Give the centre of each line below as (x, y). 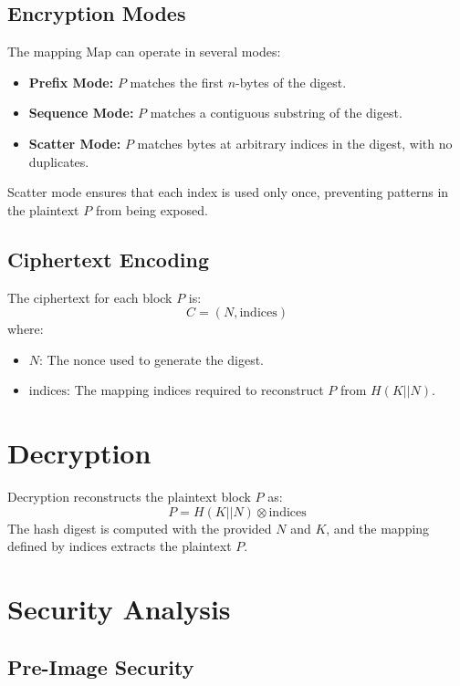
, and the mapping (378, 528)
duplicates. (59, 161)
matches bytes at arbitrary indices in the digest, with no (295, 143)
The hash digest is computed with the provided (140, 528)
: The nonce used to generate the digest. (152, 359)
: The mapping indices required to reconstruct (195, 390)
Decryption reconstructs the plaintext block (129, 497)
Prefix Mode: (71, 82)
